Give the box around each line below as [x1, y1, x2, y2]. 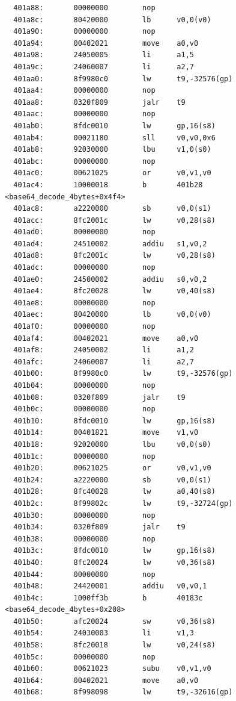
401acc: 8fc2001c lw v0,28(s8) [13, 216, 216, 225]
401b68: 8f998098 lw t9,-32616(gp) [13, 688, 233, 697]
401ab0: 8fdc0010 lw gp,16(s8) [13, 121, 216, 130]
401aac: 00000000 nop [13, 110, 156, 119]
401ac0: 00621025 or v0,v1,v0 [13, 169, 211, 178]
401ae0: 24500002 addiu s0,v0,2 [13, 275, 207, 284]
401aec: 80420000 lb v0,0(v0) [13, 310, 211, 319]
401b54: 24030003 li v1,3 [13, 629, 194, 638]
